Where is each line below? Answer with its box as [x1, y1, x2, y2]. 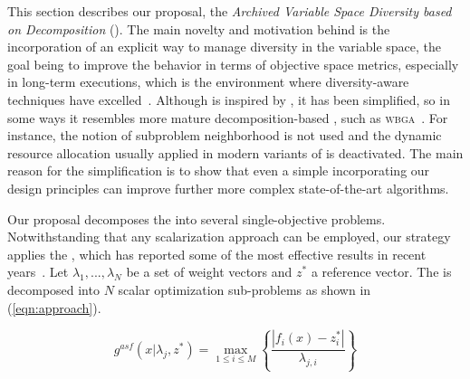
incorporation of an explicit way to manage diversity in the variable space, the [7, 37, 442, 56]
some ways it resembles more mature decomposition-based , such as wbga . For [7, 108, 448, 127]
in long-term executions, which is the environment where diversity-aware [7, 72, 409, 91]
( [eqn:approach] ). [7, 298, 101, 317]
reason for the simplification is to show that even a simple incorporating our [7, 161, 430, 180]
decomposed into [7, 280, 100, 298]
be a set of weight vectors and [126, 262, 293, 281]
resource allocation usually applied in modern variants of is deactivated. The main [7, 143, 464, 162]
